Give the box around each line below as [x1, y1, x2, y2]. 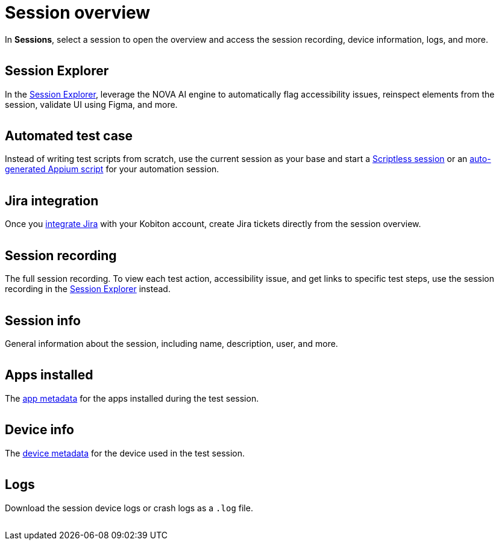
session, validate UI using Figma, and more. [5, 99, 178, 110]
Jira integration [5, 193, 99, 208]
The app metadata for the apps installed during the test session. [5, 393, 259, 403]
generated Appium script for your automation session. [5, 164, 219, 175]
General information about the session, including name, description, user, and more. [5, 338, 338, 349]
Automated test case [5, 128, 133, 144]
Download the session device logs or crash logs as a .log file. [5, 502, 253, 513]
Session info [5, 313, 81, 328]
